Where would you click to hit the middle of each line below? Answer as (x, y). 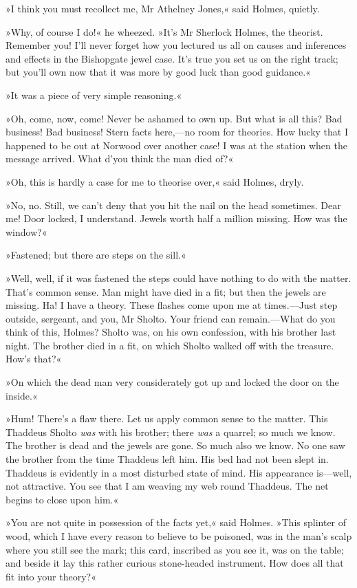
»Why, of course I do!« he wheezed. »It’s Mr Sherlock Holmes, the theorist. (164, 31)
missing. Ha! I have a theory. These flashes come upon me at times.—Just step (172, 305)
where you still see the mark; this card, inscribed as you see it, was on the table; (175, 549)
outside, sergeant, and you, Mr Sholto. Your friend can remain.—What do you (171, 318)
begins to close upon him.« (62, 499)
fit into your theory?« (51, 576)
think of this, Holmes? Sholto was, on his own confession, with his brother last (171, 332)
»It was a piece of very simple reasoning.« (94, 95)
